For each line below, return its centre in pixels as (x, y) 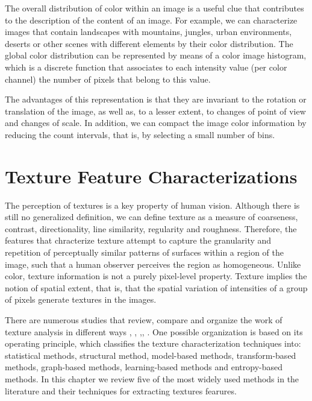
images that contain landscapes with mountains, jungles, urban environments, (148, 32)
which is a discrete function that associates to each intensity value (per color (146, 67)
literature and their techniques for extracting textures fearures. (121, 390)
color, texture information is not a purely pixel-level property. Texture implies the (156, 276)
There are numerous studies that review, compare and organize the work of (144, 320)
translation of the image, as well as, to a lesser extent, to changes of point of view (155, 111)
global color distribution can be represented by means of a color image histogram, (156, 55)
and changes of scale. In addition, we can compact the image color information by (156, 123)
